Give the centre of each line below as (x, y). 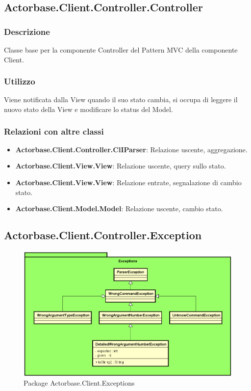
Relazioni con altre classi (54, 131)
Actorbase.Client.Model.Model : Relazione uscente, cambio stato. (119, 209)
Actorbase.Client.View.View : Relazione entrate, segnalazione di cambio (128, 182)
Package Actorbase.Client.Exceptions (79, 383)
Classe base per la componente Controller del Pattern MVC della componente (121, 50)
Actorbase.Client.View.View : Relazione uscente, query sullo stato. (121, 166)
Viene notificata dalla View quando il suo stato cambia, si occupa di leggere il (121, 99)
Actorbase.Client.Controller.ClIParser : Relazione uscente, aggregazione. (131, 149)
